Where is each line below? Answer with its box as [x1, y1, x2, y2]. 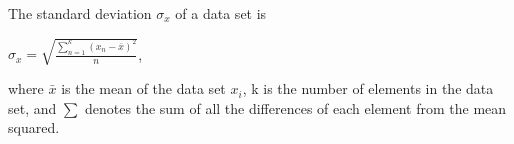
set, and [8, 97, 57, 118]
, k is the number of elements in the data [242, 78, 494, 99]
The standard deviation [8, 3, 152, 23]
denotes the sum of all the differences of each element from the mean [85, 97, 507, 118]
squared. [8, 117, 60, 138]
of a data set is [175, 3, 267, 23]
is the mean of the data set [61, 78, 226, 99]
